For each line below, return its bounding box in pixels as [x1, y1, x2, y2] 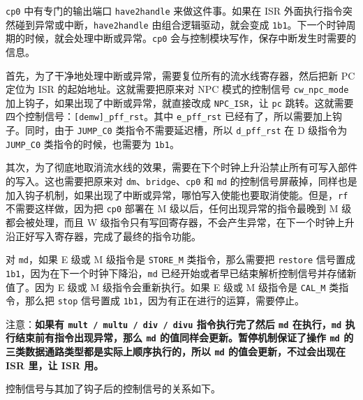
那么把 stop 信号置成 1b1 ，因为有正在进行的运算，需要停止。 [24, 293, 305, 308]
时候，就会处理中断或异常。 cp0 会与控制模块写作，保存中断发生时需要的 [24, 31, 357, 45]
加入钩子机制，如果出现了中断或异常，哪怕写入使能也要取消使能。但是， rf [6, 187, 348, 202]
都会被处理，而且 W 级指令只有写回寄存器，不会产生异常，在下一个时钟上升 [6, 215, 355, 229]
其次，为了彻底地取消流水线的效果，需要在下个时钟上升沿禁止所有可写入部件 [6, 160, 357, 175]
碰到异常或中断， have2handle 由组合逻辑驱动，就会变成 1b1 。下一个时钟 [15, 17, 346, 31]
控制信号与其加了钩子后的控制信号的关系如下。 [6, 381, 221, 396]
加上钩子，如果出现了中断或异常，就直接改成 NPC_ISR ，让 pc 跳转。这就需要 [6, 95, 354, 110]
